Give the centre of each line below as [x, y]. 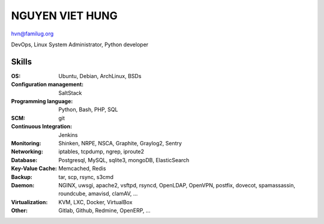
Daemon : [23, 185]
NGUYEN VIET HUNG [64, 16]
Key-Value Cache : [34, 169]
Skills [22, 62]
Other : [19, 211]
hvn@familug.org [32, 34]
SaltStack [70, 92]
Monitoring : [26, 143]
